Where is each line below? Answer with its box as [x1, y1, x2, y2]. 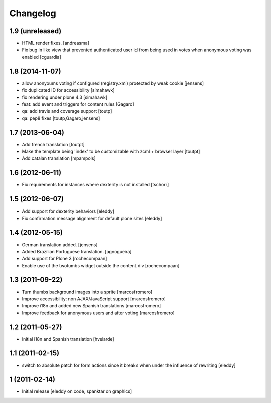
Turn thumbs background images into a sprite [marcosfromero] [22, 289, 153, 295]
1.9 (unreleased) [9, 27, 62, 35]
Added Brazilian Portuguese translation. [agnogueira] [22, 248, 132, 254]
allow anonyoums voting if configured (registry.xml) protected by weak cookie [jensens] [22, 80, 204, 86]
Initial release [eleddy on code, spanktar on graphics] [22, 388, 132, 394]
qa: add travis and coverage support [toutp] [22, 108, 112, 114]
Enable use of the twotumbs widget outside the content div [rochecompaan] [22, 262, 180, 268]
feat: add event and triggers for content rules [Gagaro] [22, 101, 135, 107]
